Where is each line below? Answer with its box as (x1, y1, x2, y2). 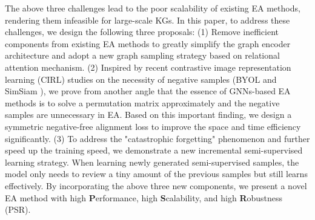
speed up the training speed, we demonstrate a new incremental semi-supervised (5, 144, 303, 157)
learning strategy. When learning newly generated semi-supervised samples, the (5, 155, 299, 168)
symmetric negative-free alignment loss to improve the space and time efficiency (5, 120, 301, 132)
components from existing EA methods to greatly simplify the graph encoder (5, 37, 291, 50)
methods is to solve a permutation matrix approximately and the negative (5, 96, 280, 109)
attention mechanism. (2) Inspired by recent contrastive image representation (5, 60, 291, 73)
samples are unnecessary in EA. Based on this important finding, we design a (5, 108, 292, 121)
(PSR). (5, 203, 31, 216)
